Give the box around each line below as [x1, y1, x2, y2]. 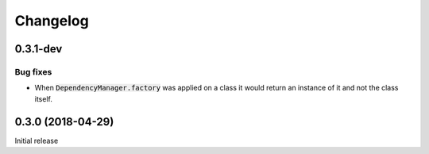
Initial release [14, 136, 59, 145]
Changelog [14, 12, 89, 29]
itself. [34, 94, 53, 103]
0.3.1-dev [14, 42, 63, 56]
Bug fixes [14, 66, 52, 77]
